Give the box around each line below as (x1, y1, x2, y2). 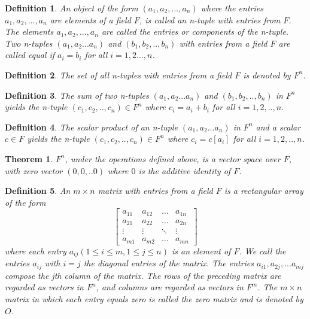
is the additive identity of (138, 164, 231, 177)
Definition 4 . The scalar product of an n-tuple (5, 120, 178, 133)
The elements (5, 25, 54, 38)
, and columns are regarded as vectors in (96, 281, 244, 293)
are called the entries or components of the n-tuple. (101, 25, 289, 38)
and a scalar (256, 120, 301, 133)
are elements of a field (50, 13, 131, 26)
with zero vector (5, 164, 63, 177)
